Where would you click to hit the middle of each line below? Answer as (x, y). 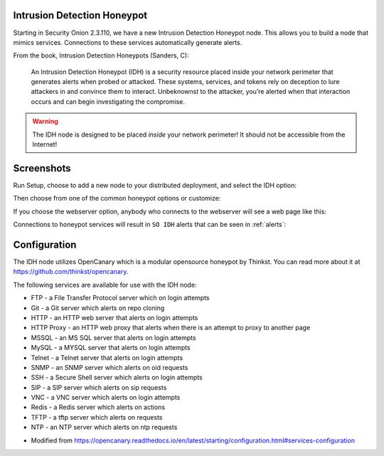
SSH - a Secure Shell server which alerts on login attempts (117, 378)
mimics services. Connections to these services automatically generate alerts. (128, 42)
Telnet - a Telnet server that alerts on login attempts (107, 357)
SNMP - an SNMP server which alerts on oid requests (110, 367)
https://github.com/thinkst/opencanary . (71, 272)
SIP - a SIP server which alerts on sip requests (99, 387)
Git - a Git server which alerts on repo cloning (98, 308)
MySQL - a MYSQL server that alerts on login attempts (111, 348)
